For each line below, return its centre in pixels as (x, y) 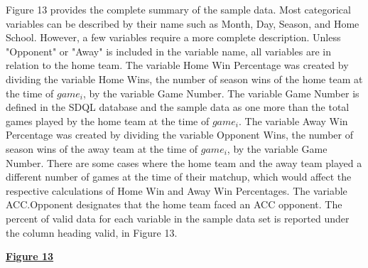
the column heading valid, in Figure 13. (92, 232)
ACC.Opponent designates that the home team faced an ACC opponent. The (174, 204)
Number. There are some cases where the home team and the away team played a (184, 162)
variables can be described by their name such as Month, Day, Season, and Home (183, 23)
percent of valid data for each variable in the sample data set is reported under (178, 218)
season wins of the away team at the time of (102, 148)
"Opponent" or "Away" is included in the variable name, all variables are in (168, 51)
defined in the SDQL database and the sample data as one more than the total (178, 107)
